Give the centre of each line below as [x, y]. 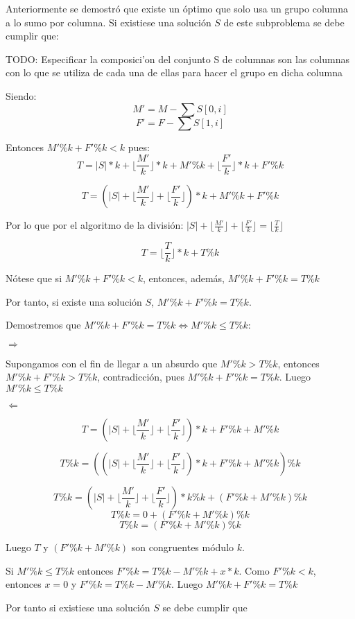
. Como [254, 570]
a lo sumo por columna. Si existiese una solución [109, 22]
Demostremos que [43, 325]
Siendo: [21, 95]
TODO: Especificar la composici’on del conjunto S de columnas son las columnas [177, 59]
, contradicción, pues [141, 377]
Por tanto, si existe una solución [74, 301]
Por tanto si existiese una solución [78, 607]
